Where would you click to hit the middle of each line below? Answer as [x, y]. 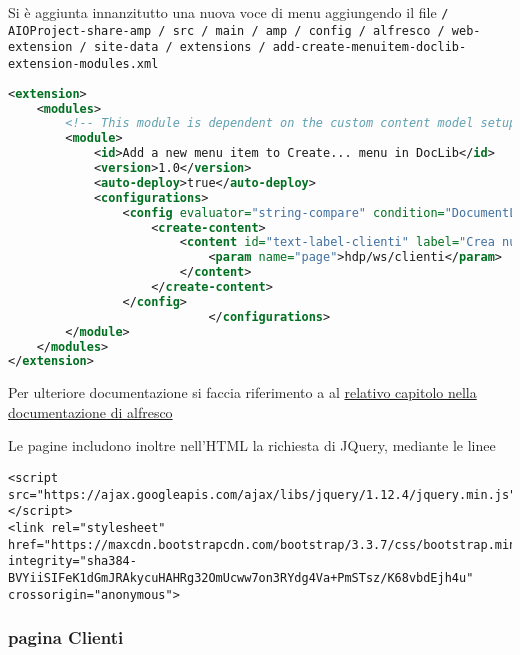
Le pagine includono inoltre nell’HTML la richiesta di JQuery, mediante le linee [252, 445]
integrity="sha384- [72, 561]
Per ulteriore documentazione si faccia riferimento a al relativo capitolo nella [242, 392]
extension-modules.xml [83, 63]
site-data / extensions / [179, 47]
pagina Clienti [66, 637]
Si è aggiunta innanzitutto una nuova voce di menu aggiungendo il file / [228, 12]
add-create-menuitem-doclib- [369, 47]
